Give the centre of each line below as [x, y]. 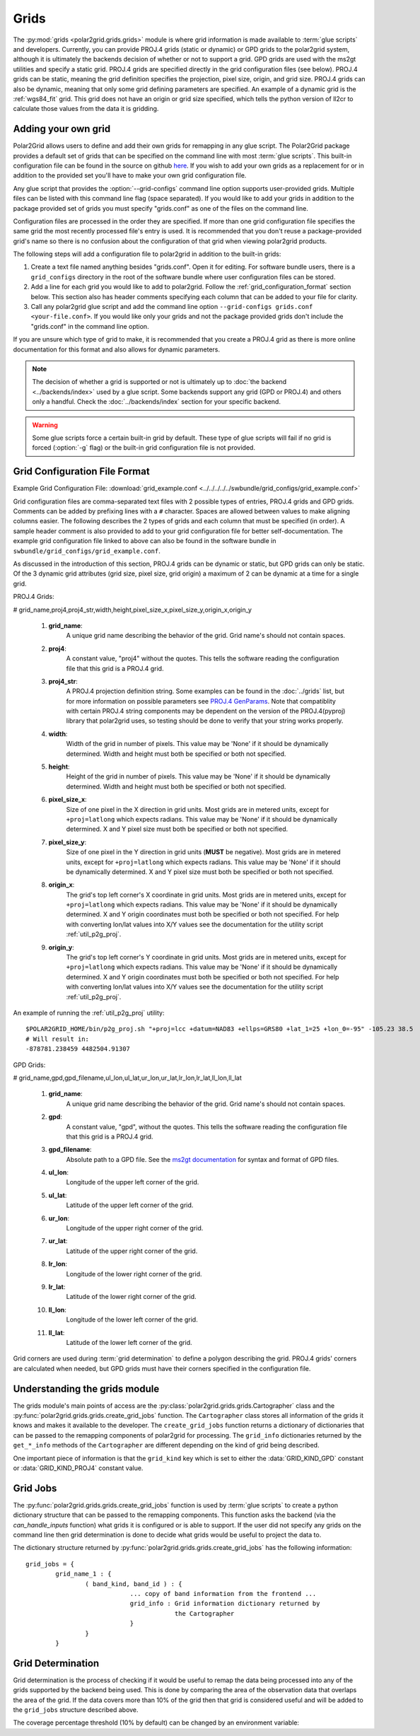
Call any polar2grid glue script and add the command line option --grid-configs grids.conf [172, 307]
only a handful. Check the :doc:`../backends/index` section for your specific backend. [156, 402]
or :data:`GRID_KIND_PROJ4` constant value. [78, 1468]
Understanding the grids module [86, 1388]
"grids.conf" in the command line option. [90, 326]
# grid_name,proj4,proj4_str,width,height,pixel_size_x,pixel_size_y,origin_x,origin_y [133, 610]
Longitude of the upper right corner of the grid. [135, 1228]
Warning [45, 425]
